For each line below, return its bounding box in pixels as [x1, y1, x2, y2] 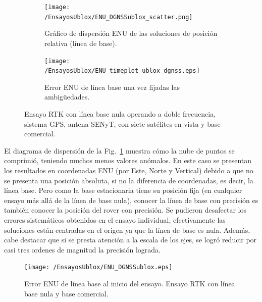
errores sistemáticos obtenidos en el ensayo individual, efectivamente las [4, 214, 226, 225]
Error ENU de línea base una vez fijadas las [44, 81, 180, 92]
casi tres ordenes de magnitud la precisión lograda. [4, 244, 161, 255]
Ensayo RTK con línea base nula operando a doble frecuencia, [24, 109, 216, 119]
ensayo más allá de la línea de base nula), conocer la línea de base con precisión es [4, 194, 258, 205]
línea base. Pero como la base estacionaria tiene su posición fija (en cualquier [4, 185, 242, 195]
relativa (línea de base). [44, 37, 117, 48]
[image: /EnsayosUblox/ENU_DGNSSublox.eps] [24, 264, 173, 271]
